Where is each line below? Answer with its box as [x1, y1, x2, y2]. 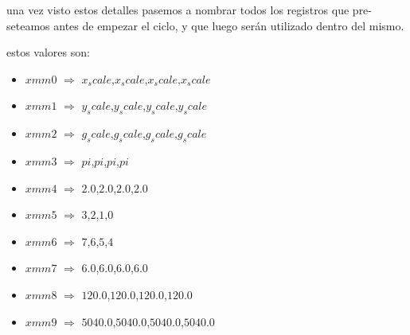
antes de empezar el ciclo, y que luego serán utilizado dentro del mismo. [53, 17, 404, 33]
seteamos [6, 17, 50, 33]
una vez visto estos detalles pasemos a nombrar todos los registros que [6, 2, 349, 18]
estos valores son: [6, 44, 90, 60]
